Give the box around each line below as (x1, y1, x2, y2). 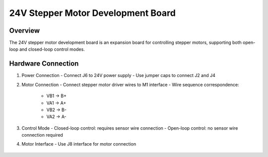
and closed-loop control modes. (19, 46, 85, 52)
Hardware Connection (9, 60, 79, 68)
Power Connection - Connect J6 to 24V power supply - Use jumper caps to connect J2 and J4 (21, 73, 215, 78)
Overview (9, 26, 40, 35)
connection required (21, 132, 63, 138)
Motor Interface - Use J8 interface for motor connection (21, 141, 136, 147)
